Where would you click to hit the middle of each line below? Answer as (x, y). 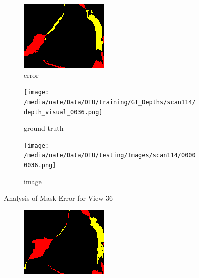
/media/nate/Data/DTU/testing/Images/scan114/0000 (110, 155)
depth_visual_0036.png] (63, 112)
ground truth (44, 128)
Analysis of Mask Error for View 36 (58, 198)
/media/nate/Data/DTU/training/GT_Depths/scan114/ (110, 102)
